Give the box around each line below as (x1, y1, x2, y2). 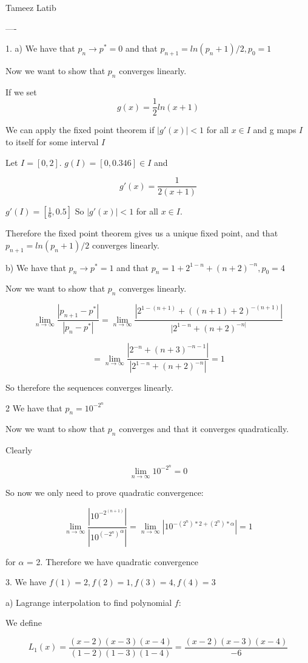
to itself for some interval (5, 136, 99, 148)
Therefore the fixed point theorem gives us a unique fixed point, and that (5, 227, 278, 239)
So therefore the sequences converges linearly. (5, 381, 173, 394)
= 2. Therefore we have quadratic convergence (27, 555, 198, 568)
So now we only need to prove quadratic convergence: (5, 486, 204, 499)
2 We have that (5, 401, 62, 414)
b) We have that (5, 261, 66, 273)
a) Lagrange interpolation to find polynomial (5, 596, 172, 608)
